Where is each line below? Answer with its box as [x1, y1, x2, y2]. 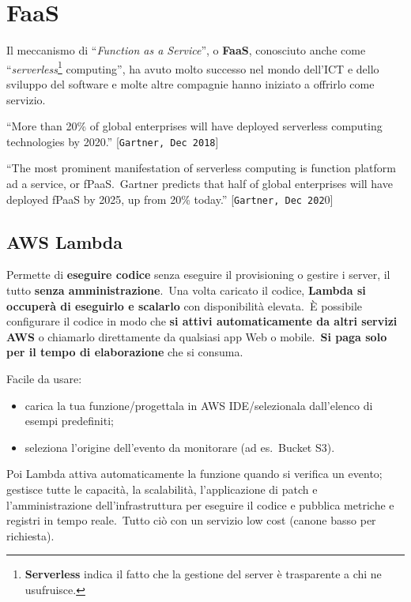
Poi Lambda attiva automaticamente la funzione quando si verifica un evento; [6, 465, 383, 482]
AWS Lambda [6, 229, 123, 254]
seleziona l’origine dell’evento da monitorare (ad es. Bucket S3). [25, 438, 335, 455]
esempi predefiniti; [25, 412, 114, 429]
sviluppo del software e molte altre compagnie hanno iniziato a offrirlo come [6, 75, 375, 92]
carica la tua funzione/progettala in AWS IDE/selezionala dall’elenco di [25, 397, 373, 413]
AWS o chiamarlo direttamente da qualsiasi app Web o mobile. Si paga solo [6, 328, 387, 344]
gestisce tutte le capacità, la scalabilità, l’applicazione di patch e [6, 480, 318, 497]
